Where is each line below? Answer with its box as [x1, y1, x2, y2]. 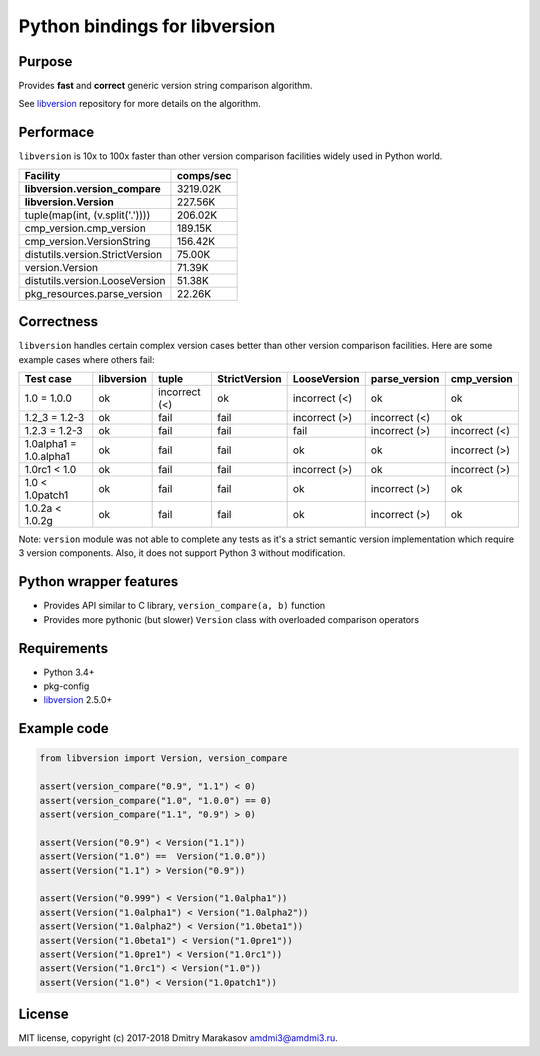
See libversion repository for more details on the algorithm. [18, 98, 262, 110]
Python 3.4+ [43, 666, 95, 678]
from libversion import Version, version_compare [39, 753, 288, 764]
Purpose [18, 53, 73, 70]
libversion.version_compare [24, 181, 162, 195]
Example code [18, 720, 109, 737]
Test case [24, 372, 72, 386]
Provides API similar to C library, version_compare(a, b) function [43, 600, 326, 612]
